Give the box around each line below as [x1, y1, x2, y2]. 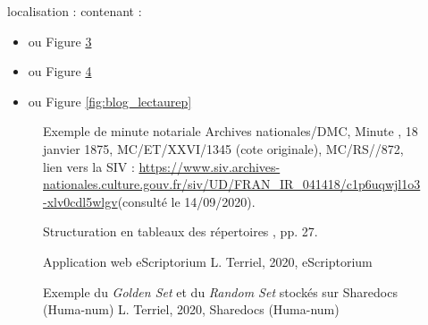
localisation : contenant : [7, 2, 142, 20]
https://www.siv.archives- [138, 157, 281, 175]
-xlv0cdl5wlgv [43, 192, 118, 210]
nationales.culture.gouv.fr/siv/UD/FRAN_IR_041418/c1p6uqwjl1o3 [43, 175, 421, 193]
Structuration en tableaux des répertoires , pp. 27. [43, 222, 318, 241]
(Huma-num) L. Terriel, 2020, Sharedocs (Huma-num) [43, 300, 340, 319]
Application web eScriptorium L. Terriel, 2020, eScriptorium [43, 252, 373, 270]
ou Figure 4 [28, 62, 92, 81]
